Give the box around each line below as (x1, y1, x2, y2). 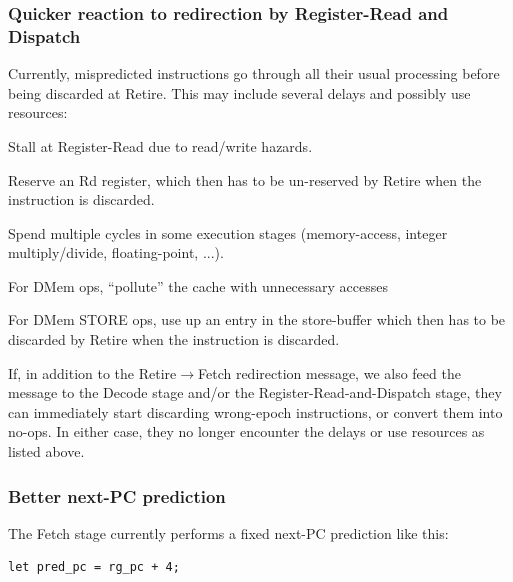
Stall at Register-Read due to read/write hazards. (8, 135, 313, 156)
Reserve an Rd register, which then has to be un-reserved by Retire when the (8, 169, 482, 190)
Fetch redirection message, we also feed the (198, 362, 461, 383)
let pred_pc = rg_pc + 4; (8, 560, 180, 575)
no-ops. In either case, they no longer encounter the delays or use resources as (8, 421, 485, 442)
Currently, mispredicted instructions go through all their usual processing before (8, 63, 500, 84)
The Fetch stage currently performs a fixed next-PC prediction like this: (8, 522, 449, 543)
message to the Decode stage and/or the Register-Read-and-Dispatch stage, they (8, 382, 502, 403)
